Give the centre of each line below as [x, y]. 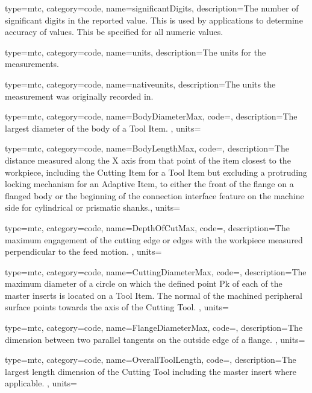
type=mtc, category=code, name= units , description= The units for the [136, 52]
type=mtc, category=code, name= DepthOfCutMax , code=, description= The [147, 227]
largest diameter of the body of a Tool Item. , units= [103, 128]
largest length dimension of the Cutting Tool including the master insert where [151, 371]
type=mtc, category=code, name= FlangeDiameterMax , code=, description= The [154, 327]
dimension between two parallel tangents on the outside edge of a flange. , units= [155, 339]
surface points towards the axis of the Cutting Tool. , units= [117, 307]
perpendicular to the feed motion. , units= [83, 251]
